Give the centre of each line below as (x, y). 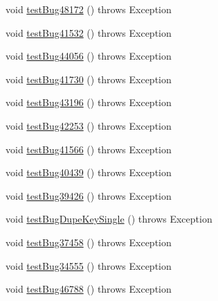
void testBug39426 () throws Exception (89, 195)
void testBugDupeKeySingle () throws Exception (109, 219)
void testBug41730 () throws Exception (89, 79)
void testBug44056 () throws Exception (89, 56)
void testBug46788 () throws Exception (89, 289)
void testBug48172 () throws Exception (89, 9)
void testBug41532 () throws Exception (89, 32)
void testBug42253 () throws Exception (89, 125)
